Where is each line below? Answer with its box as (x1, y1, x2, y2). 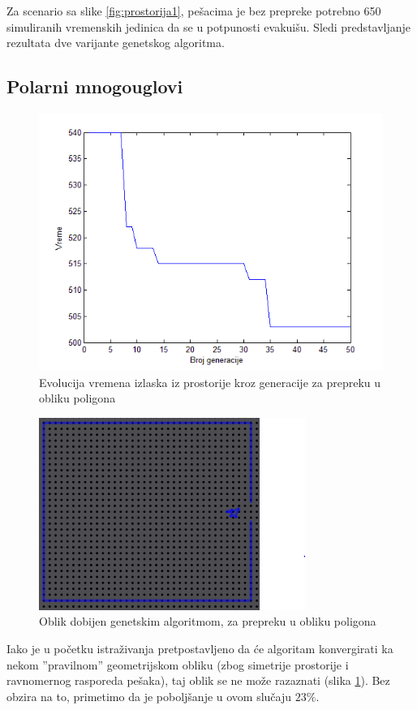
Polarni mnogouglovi (6, 74, 183, 99)
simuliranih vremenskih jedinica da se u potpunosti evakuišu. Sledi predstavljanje (6, 18, 411, 35)
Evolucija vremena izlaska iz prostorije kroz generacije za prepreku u (39, 373, 381, 390)
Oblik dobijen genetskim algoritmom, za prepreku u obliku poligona (39, 613, 376, 630)
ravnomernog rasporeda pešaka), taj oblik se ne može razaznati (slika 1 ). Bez (6, 672, 390, 689)
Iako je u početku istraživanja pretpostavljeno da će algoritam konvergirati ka (6, 639, 393, 656)
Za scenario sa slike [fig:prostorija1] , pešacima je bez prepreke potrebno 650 (6, 2, 381, 19)
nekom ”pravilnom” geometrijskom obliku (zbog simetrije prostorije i (6, 656, 349, 673)
